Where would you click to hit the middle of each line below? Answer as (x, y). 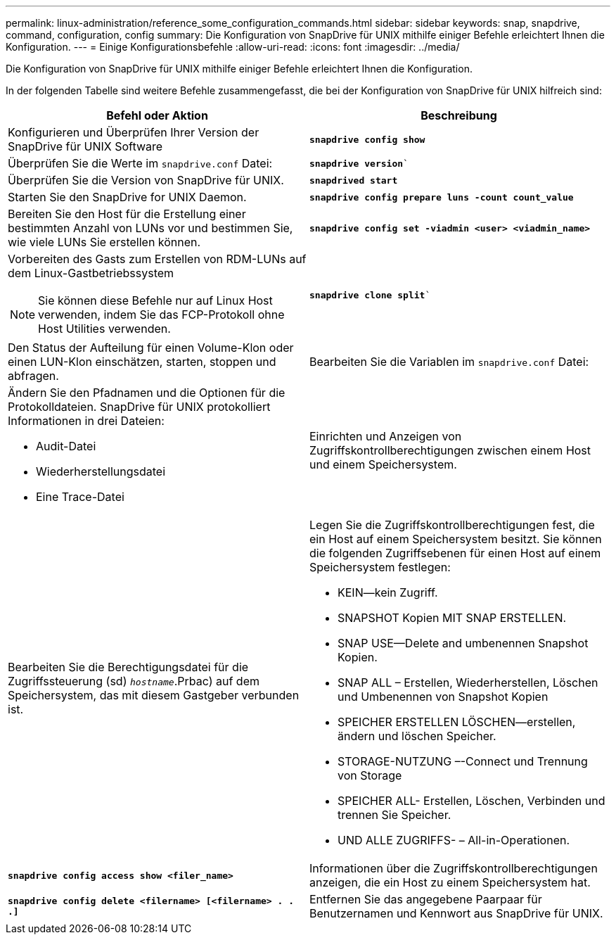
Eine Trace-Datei (80, 497)
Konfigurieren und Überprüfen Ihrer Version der (134, 132)
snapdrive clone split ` (370, 295)
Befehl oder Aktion (157, 115)
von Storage (370, 775)
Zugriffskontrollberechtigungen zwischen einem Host (450, 450)
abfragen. (33, 376)
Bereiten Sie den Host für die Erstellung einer (127, 214)
